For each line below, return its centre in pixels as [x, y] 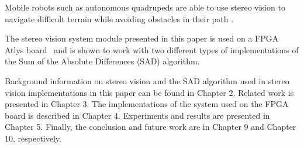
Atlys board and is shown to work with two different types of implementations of [152, 49]
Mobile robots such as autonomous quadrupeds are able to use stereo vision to [145, 7]
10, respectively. [33, 138]
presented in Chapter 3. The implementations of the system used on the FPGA [147, 104]
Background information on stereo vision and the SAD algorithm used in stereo [147, 80]
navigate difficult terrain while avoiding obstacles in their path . [119, 18]
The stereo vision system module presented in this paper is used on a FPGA [142, 38]
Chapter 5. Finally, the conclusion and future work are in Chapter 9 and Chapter [151, 127]
